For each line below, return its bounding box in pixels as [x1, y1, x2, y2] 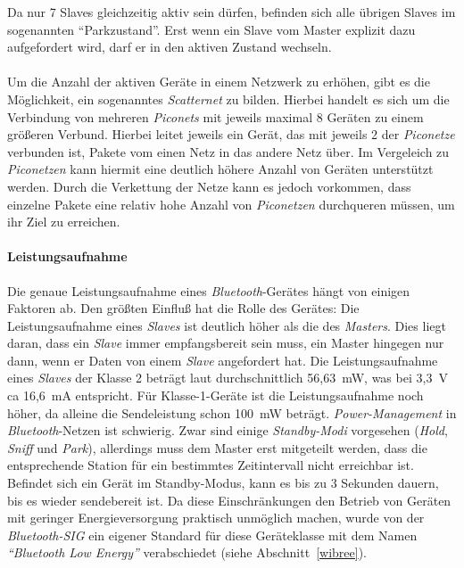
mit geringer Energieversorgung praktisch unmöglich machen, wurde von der [7, 508, 425, 527]
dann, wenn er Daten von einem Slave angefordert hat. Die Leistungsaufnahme [7, 350, 438, 369]
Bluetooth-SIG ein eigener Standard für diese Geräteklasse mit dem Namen [7, 525, 418, 544]
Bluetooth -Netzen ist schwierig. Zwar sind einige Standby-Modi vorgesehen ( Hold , [7, 421, 448, 440]
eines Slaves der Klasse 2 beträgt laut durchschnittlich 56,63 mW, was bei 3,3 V [7, 368, 448, 387]
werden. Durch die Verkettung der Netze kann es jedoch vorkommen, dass [7, 177, 411, 195]
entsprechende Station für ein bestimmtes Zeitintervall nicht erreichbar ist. [7, 456, 414, 474]
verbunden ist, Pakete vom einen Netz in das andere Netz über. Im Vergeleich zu [7, 142, 450, 161]
